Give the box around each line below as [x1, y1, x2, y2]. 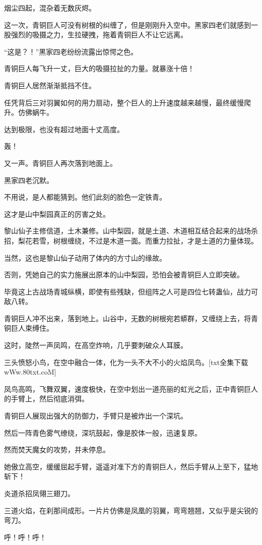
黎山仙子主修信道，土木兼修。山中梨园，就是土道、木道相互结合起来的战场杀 [4, 225, 258, 236]
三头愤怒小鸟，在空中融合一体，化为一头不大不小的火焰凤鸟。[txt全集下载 [4, 356, 248, 367]
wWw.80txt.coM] [4, 367, 56, 377]
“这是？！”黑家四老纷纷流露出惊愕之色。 [4, 46, 138, 56]
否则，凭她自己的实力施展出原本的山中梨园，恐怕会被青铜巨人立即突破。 [4, 269, 244, 280]
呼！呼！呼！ [4, 531, 46, 542]
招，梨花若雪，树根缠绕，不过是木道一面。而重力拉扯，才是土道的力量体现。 [4, 235, 258, 246]
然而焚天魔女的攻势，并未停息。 [4, 444, 110, 455]
